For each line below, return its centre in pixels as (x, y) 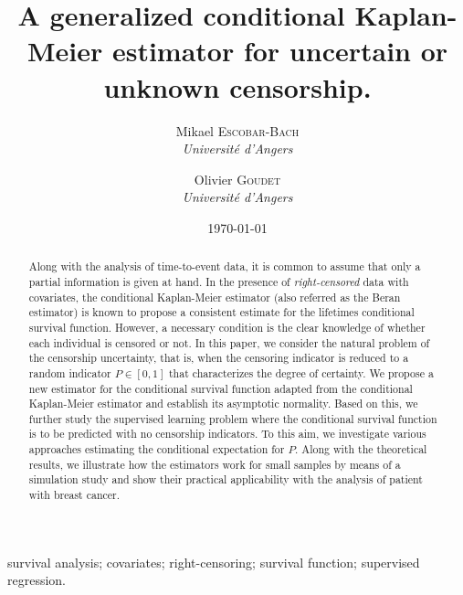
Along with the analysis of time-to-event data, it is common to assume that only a (225, 266)
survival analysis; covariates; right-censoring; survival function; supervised (214, 562)
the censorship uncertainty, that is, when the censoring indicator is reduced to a (219, 358)
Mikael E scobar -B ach (237, 130)
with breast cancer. (74, 495)
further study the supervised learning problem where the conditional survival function (233, 418)
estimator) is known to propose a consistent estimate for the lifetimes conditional (221, 312)
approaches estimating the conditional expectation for (157, 449)
